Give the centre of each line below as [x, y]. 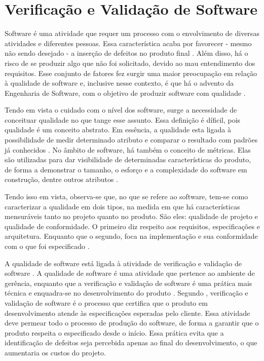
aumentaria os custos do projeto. [55, 352]
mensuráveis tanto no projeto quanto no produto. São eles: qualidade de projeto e [131, 216]
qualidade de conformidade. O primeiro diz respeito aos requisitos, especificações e [132, 226]
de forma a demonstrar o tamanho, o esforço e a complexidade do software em [126, 169]
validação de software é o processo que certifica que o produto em [106, 302]
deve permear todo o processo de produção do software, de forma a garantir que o [132, 323]
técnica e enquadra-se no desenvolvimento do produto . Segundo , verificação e [126, 293]
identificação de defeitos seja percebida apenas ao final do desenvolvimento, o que [131, 342]
